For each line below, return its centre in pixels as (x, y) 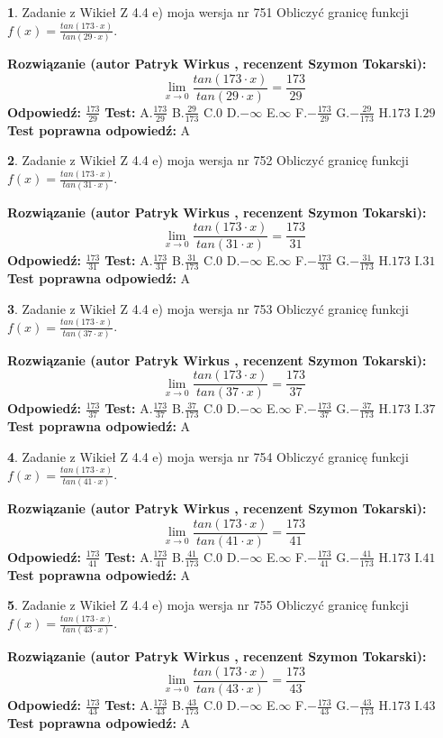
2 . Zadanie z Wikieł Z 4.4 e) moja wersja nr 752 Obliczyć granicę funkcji (208, 160)
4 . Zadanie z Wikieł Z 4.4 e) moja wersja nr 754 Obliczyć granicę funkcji (208, 456)
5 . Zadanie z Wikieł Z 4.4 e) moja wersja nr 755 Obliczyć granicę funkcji (208, 605)
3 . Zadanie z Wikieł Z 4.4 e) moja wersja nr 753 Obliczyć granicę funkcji (208, 308)
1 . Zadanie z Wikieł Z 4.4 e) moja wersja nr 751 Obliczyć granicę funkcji (208, 12)
